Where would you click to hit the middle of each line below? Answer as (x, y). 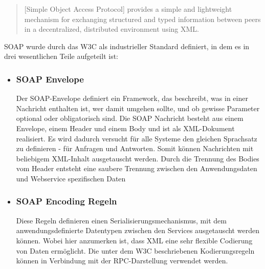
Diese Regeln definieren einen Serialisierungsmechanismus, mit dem (121, 220)
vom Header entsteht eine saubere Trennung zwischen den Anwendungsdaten (137, 168)
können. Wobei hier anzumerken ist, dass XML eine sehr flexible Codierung (134, 240)
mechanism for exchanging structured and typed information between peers (142, 19)
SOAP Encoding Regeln (67, 201)
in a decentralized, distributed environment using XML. (112, 29)
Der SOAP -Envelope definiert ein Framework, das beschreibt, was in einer (132, 98)
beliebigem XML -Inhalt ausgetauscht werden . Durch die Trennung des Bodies (138, 158)
